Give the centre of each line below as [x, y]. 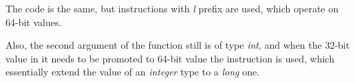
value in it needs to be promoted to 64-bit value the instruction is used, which [170, 58]
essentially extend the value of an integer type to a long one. [133, 72]
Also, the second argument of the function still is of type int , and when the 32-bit [178, 45]
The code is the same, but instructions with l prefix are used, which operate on [172, 8]
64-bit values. [34, 22]
